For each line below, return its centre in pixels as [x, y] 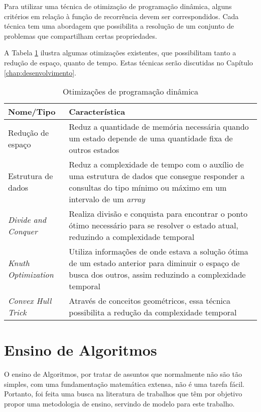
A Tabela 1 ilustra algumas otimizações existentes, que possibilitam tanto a [120, 53]
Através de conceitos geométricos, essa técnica [150, 301]
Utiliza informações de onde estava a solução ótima [159, 252]
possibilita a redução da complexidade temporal [153, 312]
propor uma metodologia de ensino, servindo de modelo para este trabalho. [119, 404]
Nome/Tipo [32, 112]
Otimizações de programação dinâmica [130, 92]
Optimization [31, 275]
